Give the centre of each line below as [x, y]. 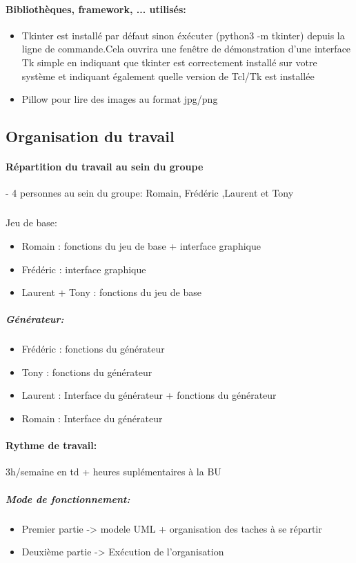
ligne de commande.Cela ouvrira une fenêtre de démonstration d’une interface [186, 49]
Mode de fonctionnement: [68, 498]
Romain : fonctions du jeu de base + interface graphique [141, 245]
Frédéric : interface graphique [84, 269]
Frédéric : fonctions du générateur [93, 349]
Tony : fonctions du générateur [87, 372]
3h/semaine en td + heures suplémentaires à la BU [113, 472]
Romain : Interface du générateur [92, 418]
